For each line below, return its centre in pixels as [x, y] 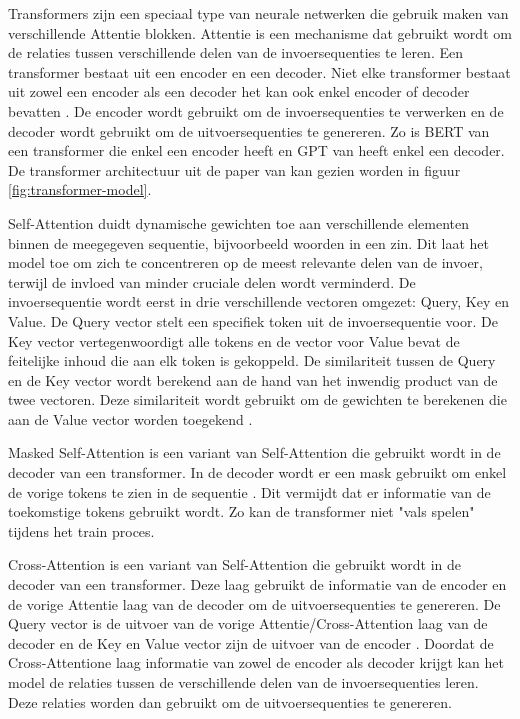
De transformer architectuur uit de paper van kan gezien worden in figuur [234, 169]
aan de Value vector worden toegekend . [130, 418]
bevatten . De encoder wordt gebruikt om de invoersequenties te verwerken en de [256, 110]
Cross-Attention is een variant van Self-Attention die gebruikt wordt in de [235, 564]
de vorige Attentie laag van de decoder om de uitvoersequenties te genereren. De [254, 603]
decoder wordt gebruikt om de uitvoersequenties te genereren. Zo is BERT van [249, 130]
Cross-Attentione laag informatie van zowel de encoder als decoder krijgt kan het [256, 662]
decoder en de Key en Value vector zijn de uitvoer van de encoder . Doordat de [251, 642]
